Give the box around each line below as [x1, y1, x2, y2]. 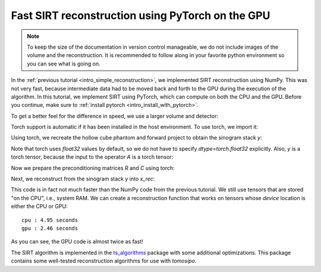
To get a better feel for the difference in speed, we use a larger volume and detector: [11, 112, 219, 119]
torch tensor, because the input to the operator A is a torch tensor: [11, 153, 174, 160]
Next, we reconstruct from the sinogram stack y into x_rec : [11, 175, 155, 182]
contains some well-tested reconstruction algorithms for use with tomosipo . [11, 257, 197, 264]
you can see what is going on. [27, 60, 100, 67]
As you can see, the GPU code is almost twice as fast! [11, 238, 144, 245]
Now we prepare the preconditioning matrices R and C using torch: [11, 164, 175, 172]
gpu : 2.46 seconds [21, 224, 78, 232]
